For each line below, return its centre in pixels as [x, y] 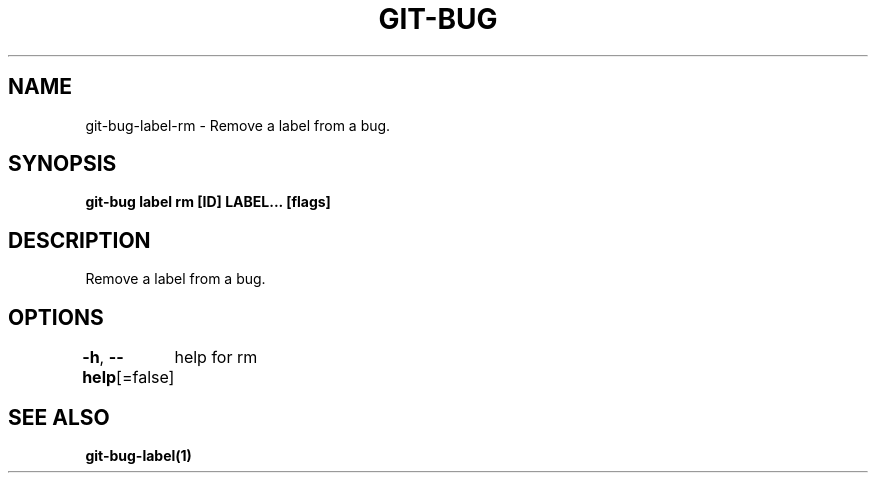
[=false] [145, 377]
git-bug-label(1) [138, 455]
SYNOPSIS [62, 164]
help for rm [216, 357]
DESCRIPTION [79, 240]
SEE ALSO [59, 417]
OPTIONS [56, 317]
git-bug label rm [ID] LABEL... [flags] [208, 202]
